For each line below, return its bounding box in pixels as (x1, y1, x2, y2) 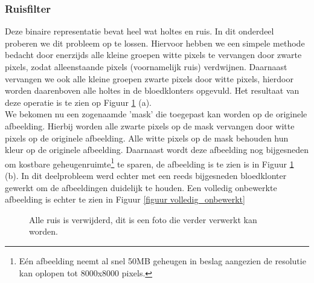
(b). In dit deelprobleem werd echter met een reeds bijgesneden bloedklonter (5, 169, 287, 181)
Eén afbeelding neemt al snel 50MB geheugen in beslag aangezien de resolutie (19, 254, 306, 267)
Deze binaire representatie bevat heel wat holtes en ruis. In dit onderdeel (5, 25, 274, 37)
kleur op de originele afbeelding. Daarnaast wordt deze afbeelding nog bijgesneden (5, 143, 309, 156)
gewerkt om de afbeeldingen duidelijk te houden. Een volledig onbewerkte (5, 181, 277, 194)
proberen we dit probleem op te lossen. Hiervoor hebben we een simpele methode (5, 36, 305, 49)
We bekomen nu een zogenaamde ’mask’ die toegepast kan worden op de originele (5, 108, 307, 120)
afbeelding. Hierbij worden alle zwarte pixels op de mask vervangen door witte (5, 119, 295, 132)
